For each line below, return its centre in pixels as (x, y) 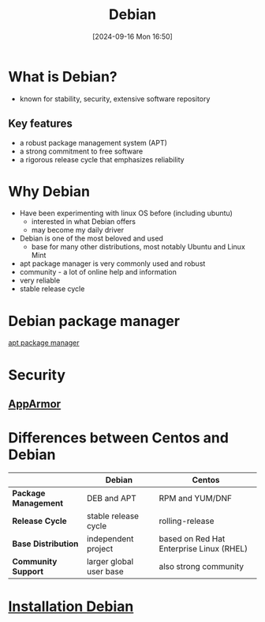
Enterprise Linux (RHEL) (203, 548)
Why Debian (49, 191)
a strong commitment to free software (81, 151)
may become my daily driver (78, 230)
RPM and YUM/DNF (196, 498)
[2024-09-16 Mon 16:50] (132, 36)
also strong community (202, 566)
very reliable (40, 281)
